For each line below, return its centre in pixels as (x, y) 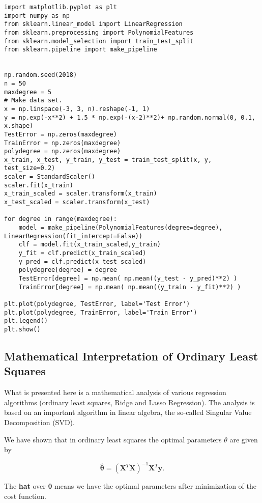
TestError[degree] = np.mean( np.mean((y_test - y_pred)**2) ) (128, 278)
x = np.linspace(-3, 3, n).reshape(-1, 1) (77, 109)
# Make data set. (33, 101)
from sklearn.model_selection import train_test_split (99, 41)
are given (244, 439)
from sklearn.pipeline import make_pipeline (81, 50)
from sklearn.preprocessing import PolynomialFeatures (99, 32)
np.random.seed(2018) (41, 75)
